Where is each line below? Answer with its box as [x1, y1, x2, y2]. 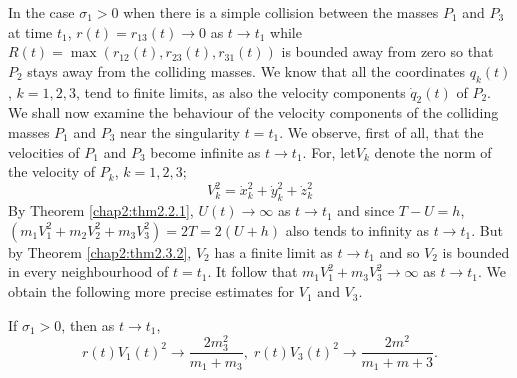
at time [8, 21, 53, 42]
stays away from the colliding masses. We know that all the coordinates [27, 60, 465, 81]
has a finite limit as [214, 241, 333, 262]
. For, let [302, 141, 356, 162]
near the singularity [120, 121, 240, 142]
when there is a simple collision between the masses [123, 2, 439, 22]
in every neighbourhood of [8, 261, 169, 282]
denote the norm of [374, 141, 492, 162]
